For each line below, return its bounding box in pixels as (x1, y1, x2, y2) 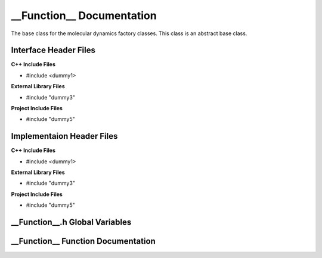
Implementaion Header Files (11, 131, 118, 141)
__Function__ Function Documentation (11, 236, 156, 247)
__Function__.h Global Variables (11, 217, 132, 228)
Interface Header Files (11, 45, 95, 55)
